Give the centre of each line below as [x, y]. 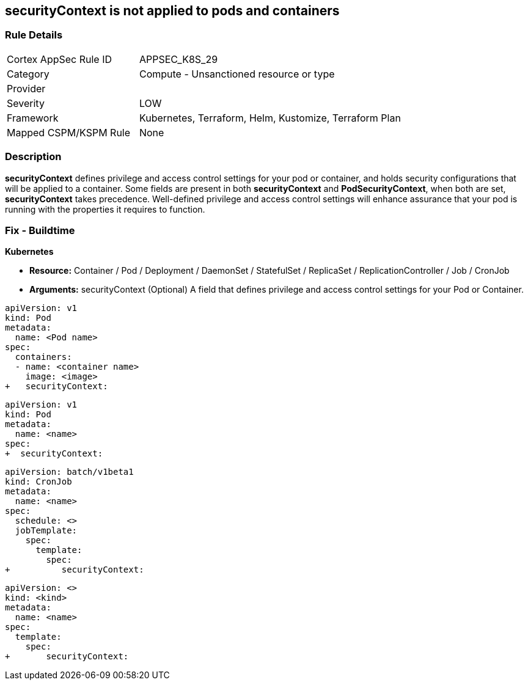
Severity [26, 103]
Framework [33, 118]
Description [33, 157]
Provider [26, 88]
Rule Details [34, 35]
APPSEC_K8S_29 [178, 59]
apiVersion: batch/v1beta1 [69, 472]
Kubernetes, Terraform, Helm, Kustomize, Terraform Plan [270, 118]
